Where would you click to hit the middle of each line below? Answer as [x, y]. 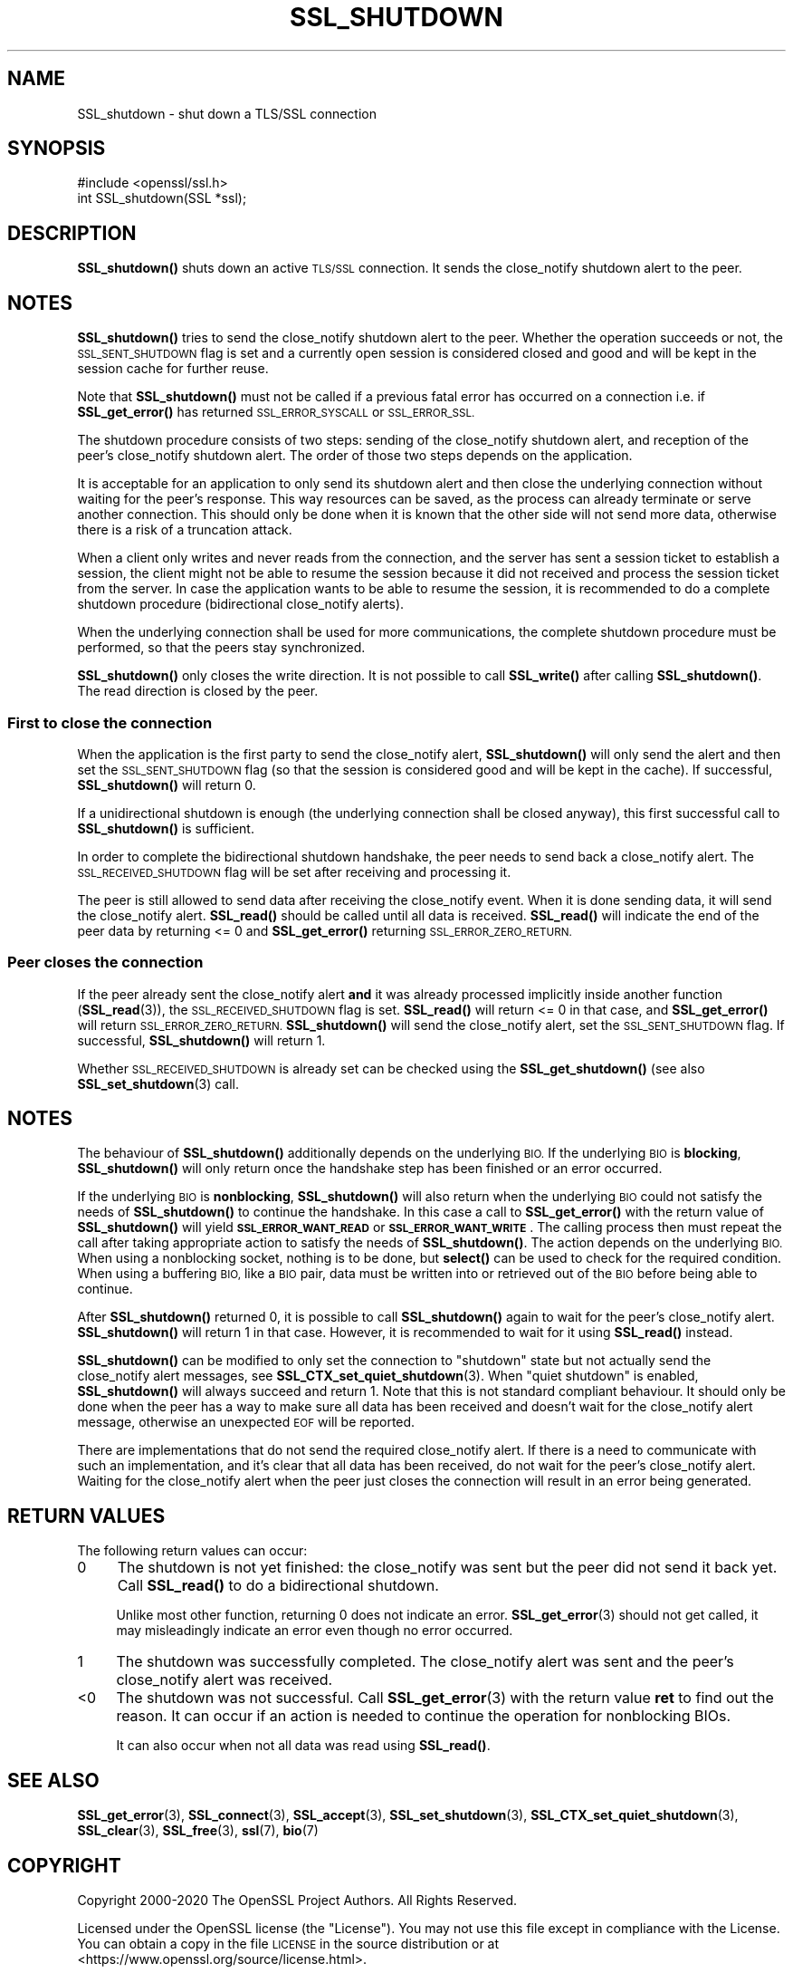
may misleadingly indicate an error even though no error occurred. [315, 1631]
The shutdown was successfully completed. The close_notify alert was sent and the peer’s [425, 1662]
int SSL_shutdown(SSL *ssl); [162, 198]
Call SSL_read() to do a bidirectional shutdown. [278, 1586]
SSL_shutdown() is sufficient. [166, 828]
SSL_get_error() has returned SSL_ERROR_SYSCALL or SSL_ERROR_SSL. [276, 412]
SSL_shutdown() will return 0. [167, 784]
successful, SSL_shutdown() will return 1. [201, 1040]
